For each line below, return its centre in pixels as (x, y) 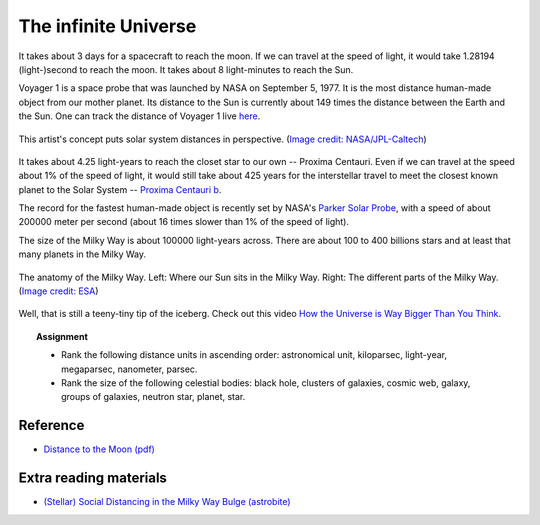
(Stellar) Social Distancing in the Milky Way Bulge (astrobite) (167, 502)
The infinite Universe (107, 26)
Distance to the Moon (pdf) (99, 449)
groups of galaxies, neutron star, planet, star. (153, 397)
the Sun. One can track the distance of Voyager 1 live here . (139, 116)
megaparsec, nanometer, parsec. (129, 369)
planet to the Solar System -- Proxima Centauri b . (120, 189)
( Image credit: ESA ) (58, 291)
